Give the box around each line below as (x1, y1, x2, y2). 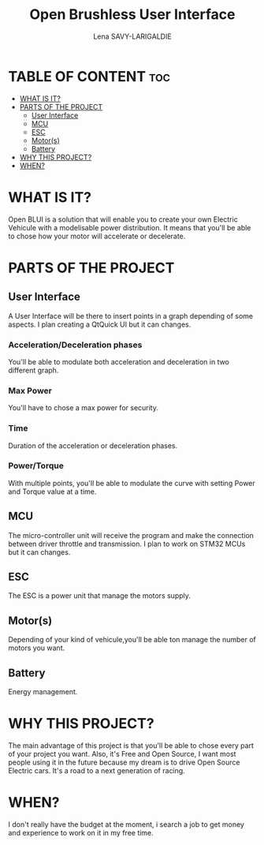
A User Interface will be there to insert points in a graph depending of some (8, 311, 254, 320)
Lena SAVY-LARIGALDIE (93, 32, 172, 41)
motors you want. (8, 643, 65, 652)
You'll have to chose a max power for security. (8, 403, 159, 413)
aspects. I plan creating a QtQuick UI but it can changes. (8, 320, 191, 329)
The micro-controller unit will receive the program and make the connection (8, 530, 255, 540)
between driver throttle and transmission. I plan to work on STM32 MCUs (8, 539, 246, 548)
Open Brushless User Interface (29, 6, 236, 24)
